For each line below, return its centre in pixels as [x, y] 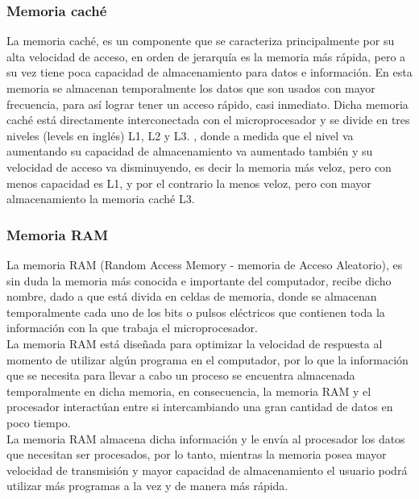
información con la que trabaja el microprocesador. [132, 328]
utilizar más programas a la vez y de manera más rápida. [147, 486]
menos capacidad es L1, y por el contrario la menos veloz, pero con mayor [189, 183]
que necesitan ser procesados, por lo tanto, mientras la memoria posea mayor [197, 454]
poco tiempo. [39, 422]
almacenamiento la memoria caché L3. [101, 199]
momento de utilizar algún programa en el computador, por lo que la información [207, 359]
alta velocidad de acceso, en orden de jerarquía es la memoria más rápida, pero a [206, 56]
